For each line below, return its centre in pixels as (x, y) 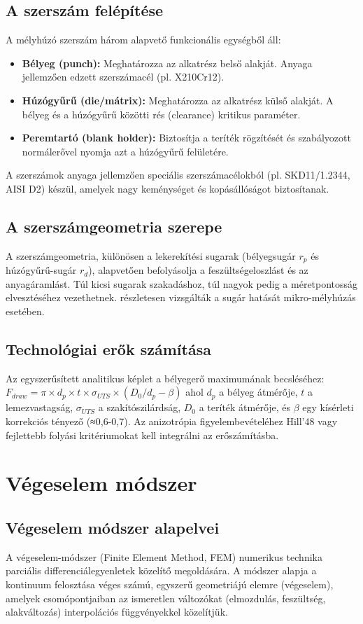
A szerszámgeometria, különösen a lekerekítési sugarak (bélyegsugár (151, 255)
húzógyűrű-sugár (41, 270)
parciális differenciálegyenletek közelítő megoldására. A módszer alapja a (161, 570)
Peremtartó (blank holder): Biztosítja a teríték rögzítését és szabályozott (186, 138)
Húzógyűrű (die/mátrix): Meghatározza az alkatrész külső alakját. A (178, 100)
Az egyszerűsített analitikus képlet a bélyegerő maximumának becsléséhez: (165, 378)
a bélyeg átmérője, (258, 392)
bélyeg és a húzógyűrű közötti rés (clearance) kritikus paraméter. (161, 114)
